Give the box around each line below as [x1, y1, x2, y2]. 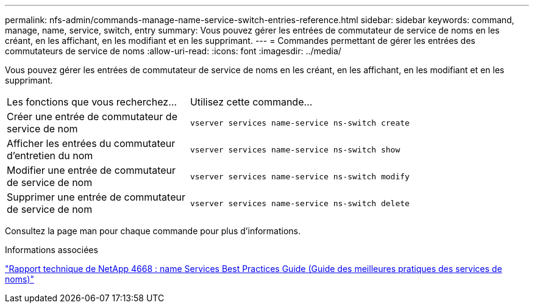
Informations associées [5, 245, 98, 255]
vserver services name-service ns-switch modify [190, 171, 410, 181]
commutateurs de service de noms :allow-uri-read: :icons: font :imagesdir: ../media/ [5, 46, 341, 56]
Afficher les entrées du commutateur [7, 137, 176, 149]
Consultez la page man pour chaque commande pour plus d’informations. [5, 226, 301, 236]
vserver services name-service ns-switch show [190, 145, 400, 154]
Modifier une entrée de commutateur [7, 164, 176, 176]
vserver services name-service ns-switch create [190, 118, 410, 127]
